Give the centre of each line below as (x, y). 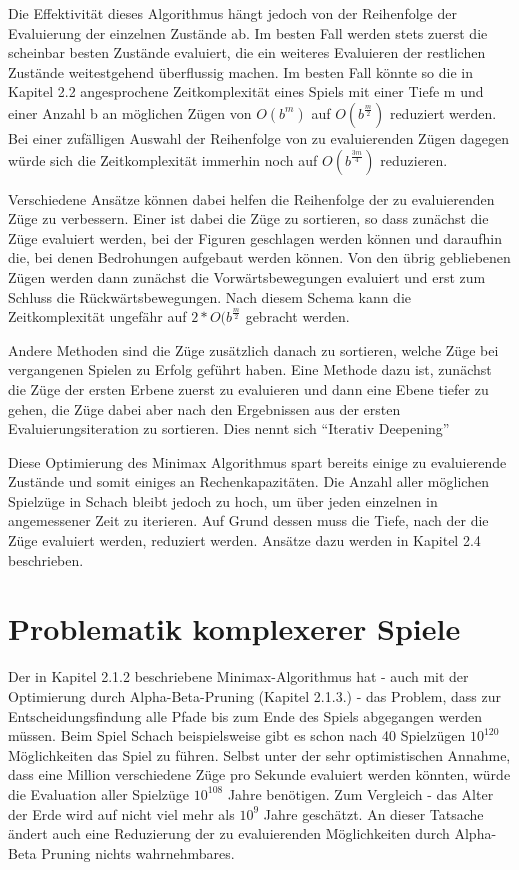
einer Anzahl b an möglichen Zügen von (130, 112)
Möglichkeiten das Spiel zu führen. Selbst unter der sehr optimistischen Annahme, (259, 754)
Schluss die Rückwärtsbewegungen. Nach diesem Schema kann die (210, 296)
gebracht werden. (297, 316)
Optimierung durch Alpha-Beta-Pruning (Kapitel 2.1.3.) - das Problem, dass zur (255, 695)
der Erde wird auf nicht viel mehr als (121, 813)
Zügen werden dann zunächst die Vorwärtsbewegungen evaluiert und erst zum (247, 276)
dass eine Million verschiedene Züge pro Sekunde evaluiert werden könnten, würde (259, 774)
